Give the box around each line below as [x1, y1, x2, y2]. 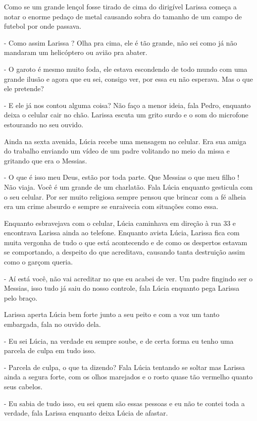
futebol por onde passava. [4, 21, 82, 31]
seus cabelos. [4, 381, 43, 391]
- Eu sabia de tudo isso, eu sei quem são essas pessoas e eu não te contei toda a [4, 398, 245, 408]
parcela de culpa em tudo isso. [4, 345, 96, 356]
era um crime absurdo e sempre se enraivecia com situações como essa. [4, 201, 218, 211]
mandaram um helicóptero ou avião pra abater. [4, 47, 148, 57]
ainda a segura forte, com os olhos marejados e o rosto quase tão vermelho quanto [4, 371, 253, 382]
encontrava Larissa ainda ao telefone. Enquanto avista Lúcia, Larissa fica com [4, 227, 240, 238]
